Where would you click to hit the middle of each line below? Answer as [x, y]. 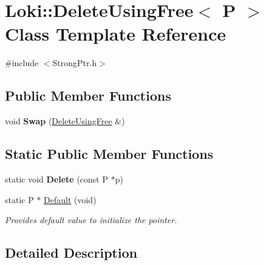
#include [22, 63]
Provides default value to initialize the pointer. [91, 220]
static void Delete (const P [57, 179]
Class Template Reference [116, 34]
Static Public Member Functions [109, 154]
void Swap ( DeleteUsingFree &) [65, 121]
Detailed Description [71, 253]
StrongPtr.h [75, 63]
